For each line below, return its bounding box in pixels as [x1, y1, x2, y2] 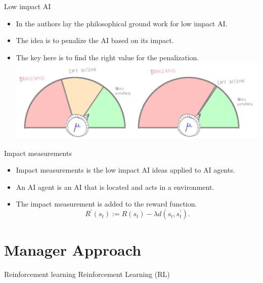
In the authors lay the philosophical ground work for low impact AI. [16, 18, 228, 28]
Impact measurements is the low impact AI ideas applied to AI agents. [16, 165, 235, 175]
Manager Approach [4, 239, 142, 260]
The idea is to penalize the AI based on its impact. [16, 35, 174, 46]
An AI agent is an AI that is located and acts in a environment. [16, 181, 214, 192]
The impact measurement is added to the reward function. [16, 198, 197, 209]
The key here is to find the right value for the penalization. [16, 52, 199, 62]
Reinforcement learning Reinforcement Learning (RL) [4, 268, 170, 279]
